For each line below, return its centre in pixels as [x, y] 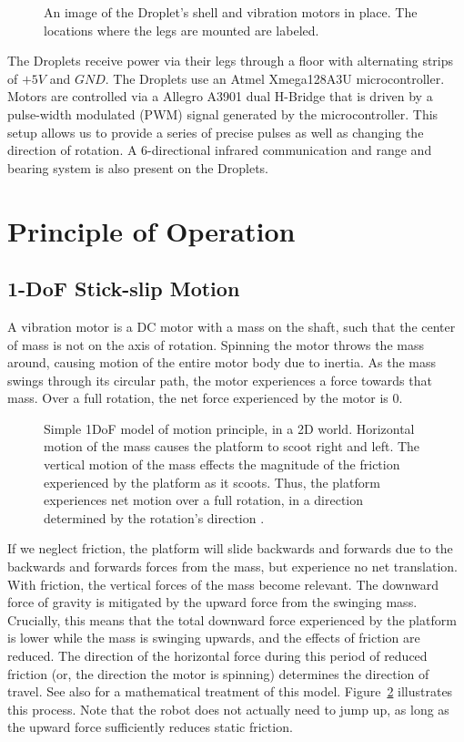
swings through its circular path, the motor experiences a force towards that [220, 380]
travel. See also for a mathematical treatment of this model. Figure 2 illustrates [230, 691]
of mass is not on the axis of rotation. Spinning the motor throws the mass [216, 344]
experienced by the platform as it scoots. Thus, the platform [212, 482]
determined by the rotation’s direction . [154, 517]
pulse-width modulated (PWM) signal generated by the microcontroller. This [223, 113]
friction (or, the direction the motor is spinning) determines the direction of [218, 673]
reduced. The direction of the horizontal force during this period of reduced [217, 656]
